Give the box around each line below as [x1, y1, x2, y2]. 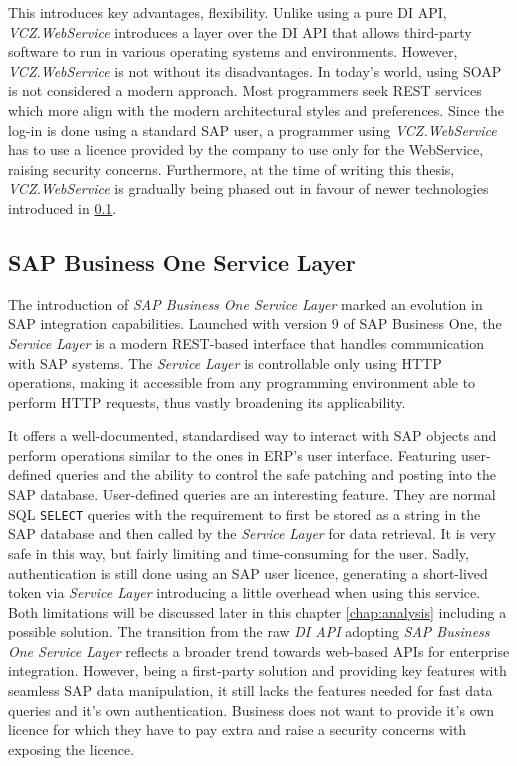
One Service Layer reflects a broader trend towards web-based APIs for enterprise [8, 640, 510, 661]
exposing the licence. [8, 738, 135, 759]
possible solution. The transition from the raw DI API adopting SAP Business [8, 621, 490, 642]
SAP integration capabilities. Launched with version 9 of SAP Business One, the [8, 313, 502, 334]
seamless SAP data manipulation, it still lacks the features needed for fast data [8, 680, 493, 701]
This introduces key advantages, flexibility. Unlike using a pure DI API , [8, 2, 447, 22]
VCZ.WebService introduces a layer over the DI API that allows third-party [8, 21, 472, 42]
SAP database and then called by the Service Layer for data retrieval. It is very [8, 523, 496, 544]
